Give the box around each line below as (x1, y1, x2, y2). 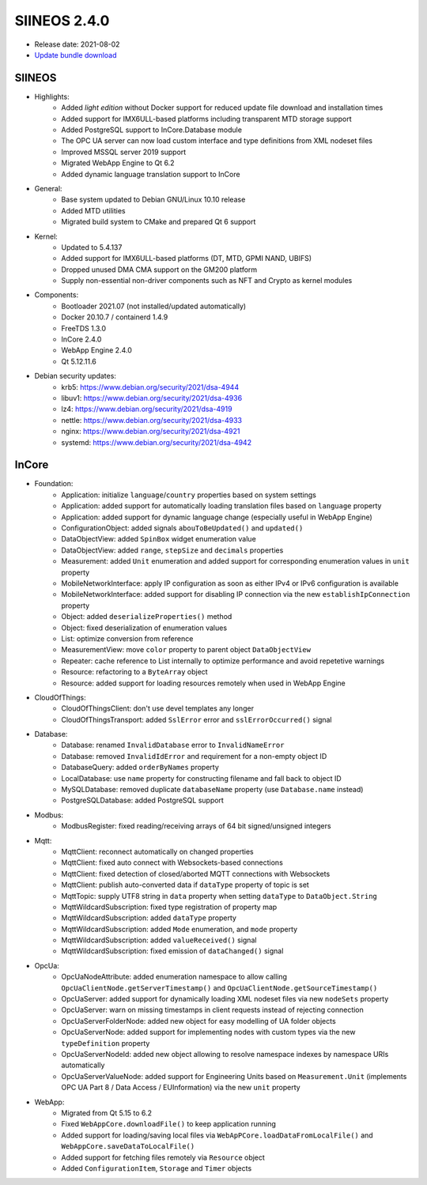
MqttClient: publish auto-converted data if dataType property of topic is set (61, 880, 310, 889)
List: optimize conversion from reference (61, 633, 194, 643)
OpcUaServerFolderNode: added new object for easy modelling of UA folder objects (61, 1016, 336, 1025)
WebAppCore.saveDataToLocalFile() (61, 1142, 195, 1151)
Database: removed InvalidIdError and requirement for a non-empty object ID (61, 751, 327, 760)
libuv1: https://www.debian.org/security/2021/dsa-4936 (61, 394, 243, 402)
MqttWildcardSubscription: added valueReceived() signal (61, 935, 257, 945)
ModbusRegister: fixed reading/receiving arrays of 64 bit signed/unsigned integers (61, 821, 331, 831)
